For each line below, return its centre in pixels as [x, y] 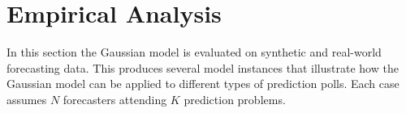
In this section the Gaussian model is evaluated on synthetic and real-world [194, 52]
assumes [27, 99]
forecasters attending [115, 99]
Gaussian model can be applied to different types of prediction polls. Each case [203, 84]
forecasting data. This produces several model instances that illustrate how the [203, 67]
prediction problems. [235, 99]
